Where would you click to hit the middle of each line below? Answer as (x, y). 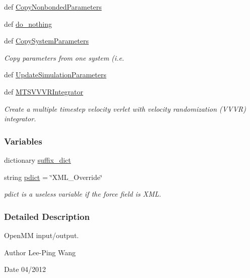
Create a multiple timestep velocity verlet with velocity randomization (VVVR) (125, 108)
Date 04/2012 (25, 269)
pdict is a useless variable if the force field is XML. (83, 194)
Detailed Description (47, 216)
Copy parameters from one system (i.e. (64, 57)
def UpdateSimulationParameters (55, 75)
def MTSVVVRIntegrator (44, 91)
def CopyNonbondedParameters (53, 7)
